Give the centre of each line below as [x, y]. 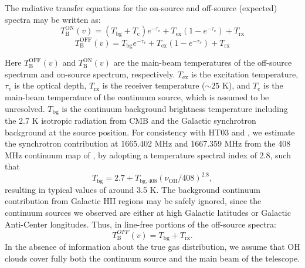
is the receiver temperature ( [154, 85]
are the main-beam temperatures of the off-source [203, 62]
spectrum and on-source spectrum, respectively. [90, 74]
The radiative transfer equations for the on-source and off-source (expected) [141, 8]
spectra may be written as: [53, 19]
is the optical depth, [50, 85]
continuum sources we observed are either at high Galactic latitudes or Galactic [148, 213]
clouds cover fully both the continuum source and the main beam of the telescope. [152, 258]
